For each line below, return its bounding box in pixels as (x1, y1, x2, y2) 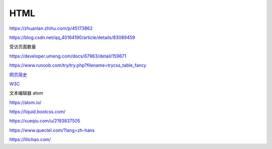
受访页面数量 (9, 43, 36, 50)
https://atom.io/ (9, 99, 42, 106)
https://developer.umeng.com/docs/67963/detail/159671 (9, 53, 126, 59)
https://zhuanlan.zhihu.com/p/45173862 (9, 25, 93, 31)
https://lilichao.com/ (9, 136, 51, 142)
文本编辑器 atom (9, 90, 43, 96)
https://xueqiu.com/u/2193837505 (9, 118, 81, 124)
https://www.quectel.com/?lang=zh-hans (9, 127, 95, 133)
